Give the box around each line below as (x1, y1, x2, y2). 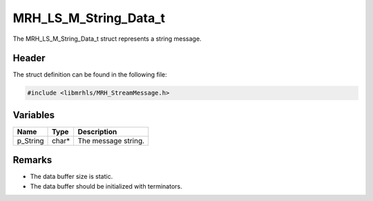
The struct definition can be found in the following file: (12, 70, 167, 79)
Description (77, 126, 117, 136)
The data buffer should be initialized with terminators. (30, 182, 182, 190)
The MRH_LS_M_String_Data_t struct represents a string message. (12, 35, 202, 43)
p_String (17, 135, 44, 145)
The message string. (77, 135, 145, 145)
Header (12, 52, 46, 64)
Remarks (12, 154, 52, 166)
